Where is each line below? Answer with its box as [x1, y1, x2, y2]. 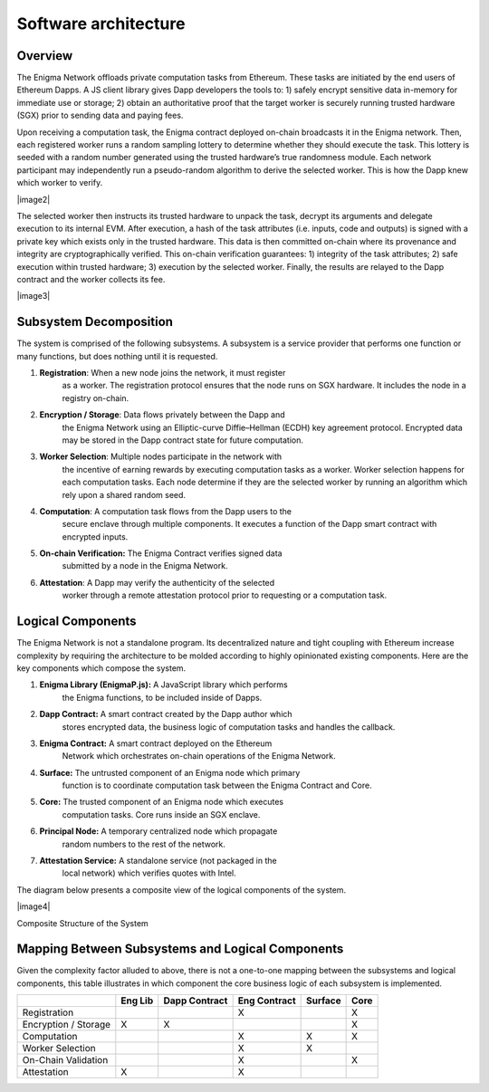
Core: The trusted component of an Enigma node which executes [39, 797, 284, 808]
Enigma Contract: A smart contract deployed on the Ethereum [39, 738, 273, 749]
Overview [16, 48, 73, 63]
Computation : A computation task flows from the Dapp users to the [39, 505, 292, 516]
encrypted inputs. [62, 531, 129, 542]
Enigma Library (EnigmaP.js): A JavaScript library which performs [39, 679, 289, 690]
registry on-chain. [62, 392, 129, 403]
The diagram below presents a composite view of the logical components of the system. [16, 884, 347, 896]
